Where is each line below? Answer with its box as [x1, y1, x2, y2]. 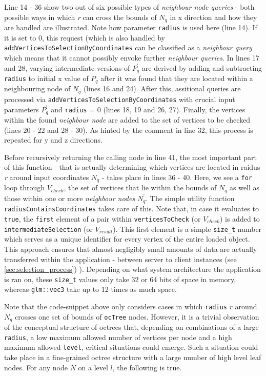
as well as [229, 182, 260, 193]
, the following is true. [112, 362, 182, 372]
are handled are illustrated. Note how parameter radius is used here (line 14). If [4, 22, 257, 33]
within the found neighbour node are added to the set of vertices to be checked [4, 114, 251, 125]
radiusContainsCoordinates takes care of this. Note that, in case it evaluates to [4, 203, 259, 214]
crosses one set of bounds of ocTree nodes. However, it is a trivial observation [15, 311, 259, 322]
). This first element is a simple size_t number [113, 223, 262, 234]
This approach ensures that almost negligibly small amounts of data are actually [4, 243, 257, 254]
